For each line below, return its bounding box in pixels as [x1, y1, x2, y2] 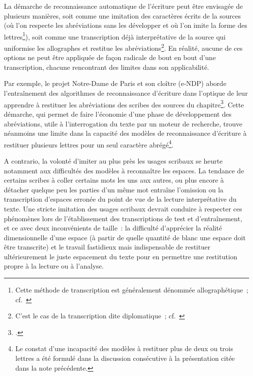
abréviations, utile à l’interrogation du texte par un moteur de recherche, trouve [4, 118, 243, 128]
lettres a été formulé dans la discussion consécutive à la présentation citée [15, 353, 235, 363]
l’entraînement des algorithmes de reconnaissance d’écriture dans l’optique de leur [4, 88, 248, 98]
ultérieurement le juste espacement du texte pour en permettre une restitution [4, 251, 237, 261]
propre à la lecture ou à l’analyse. [4, 261, 104, 271]
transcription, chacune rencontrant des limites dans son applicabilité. [4, 62, 209, 72]
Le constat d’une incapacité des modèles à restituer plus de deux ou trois [15, 343, 233, 354]
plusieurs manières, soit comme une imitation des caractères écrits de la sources [4, 10, 241, 21]
